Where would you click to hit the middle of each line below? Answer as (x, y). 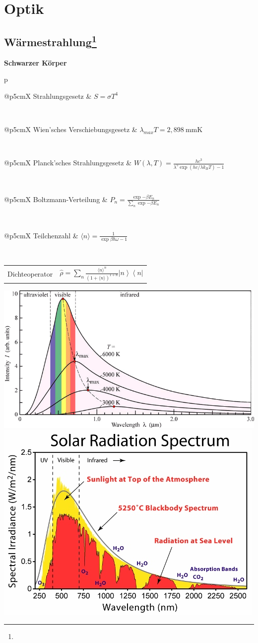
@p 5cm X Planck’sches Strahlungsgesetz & (68, 163)
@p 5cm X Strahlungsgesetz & (48, 96)
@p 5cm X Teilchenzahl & (41, 235)
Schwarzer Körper (35, 62)
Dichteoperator (30, 274)
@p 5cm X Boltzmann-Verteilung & (56, 199)
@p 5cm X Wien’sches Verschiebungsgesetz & (71, 129)
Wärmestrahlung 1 (50, 40)
